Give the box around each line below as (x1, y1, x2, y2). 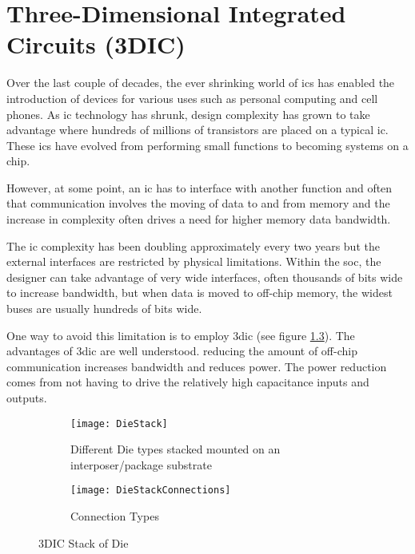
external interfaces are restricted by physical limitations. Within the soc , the (6, 253, 381, 270)
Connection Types (70, 508, 159, 524)
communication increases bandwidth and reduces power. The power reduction (6, 358, 387, 374)
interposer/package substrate (70, 456, 212, 473)
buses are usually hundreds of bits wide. (6, 300, 202, 317)
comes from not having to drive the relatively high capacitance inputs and (6, 374, 369, 390)
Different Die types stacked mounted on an (70, 441, 281, 457)
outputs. (6, 390, 47, 406)
